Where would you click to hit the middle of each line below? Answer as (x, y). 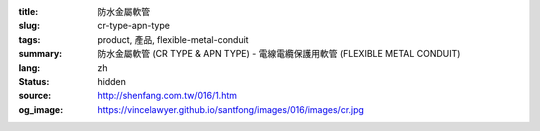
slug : (29, 26)
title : (28, 11)
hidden (112, 81)
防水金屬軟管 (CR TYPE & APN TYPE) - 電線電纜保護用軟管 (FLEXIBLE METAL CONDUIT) (279, 54)
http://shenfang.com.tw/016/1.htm (167, 96)
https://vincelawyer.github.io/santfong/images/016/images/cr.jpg (231, 109)
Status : (34, 81)
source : (35, 96)
